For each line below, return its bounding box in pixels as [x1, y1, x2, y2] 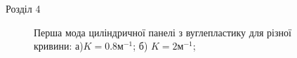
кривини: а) [34, 38, 84, 53]
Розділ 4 [6, 1, 41, 15]
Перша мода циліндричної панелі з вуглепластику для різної [34, 24, 291, 39]
